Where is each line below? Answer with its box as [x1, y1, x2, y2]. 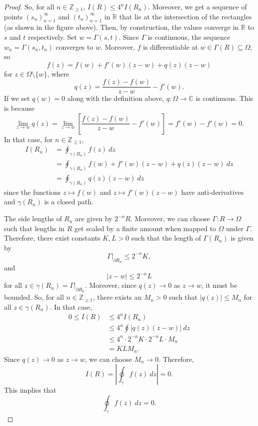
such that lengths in [4, 223, 65, 233]
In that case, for [4, 134, 53, 144]
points [4, 11, 23, 21]
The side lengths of [4, 213, 62, 224]
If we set [4, 93, 30, 103]
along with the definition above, [67, 93, 164, 103]
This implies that [4, 385, 57, 395]
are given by [75, 213, 112, 224]
